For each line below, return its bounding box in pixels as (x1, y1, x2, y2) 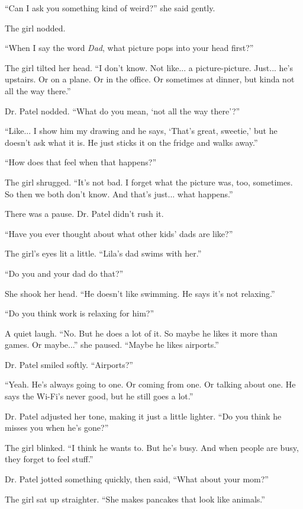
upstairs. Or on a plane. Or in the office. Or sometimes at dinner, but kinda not (5, 73, 295, 85)
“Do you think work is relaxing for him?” (5, 307, 154, 319)
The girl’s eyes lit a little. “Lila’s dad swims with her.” (5, 247, 202, 260)
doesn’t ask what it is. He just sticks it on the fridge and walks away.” (5, 136, 258, 148)
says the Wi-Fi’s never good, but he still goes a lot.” (5, 390, 194, 402)
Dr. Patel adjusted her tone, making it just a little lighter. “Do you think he (5, 409, 282, 422)
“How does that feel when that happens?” (5, 156, 157, 168)
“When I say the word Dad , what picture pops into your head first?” (5, 41, 254, 54)
